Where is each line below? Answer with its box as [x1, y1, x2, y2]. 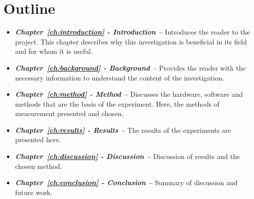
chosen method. [15, 160, 62, 171]
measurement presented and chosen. [15, 108, 124, 119]
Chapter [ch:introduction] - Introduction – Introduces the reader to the [15, 27, 250, 37]
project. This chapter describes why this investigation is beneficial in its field [15, 36, 247, 46]
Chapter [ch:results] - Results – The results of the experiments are [15, 124, 231, 135]
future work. [15, 187, 52, 197]
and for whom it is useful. [15, 46, 93, 56]
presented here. [15, 134, 61, 145]
